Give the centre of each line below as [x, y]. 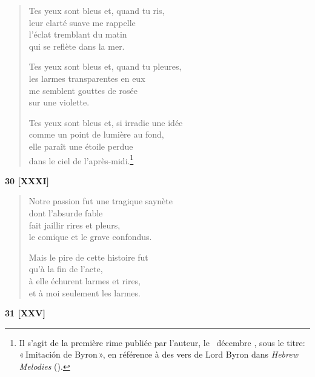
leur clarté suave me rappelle [82, 22]
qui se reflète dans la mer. [77, 46]
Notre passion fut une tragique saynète [101, 201]
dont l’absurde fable [66, 212]
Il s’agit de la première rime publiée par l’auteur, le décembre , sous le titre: [162, 342]
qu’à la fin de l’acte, [66, 269]
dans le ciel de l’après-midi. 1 [81, 159]
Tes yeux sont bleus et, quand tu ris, [97, 10]
